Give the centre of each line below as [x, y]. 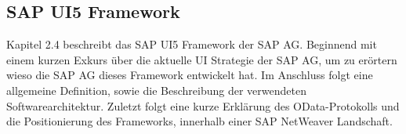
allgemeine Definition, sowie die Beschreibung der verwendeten [156, 90]
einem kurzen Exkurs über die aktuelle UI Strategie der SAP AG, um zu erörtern [202, 59]
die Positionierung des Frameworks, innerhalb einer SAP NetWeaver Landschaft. [199, 121]
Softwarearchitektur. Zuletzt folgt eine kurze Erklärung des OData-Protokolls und [203, 105]
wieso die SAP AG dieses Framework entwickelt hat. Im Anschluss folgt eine [190, 75]
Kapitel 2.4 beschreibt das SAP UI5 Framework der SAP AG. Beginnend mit [192, 44]
